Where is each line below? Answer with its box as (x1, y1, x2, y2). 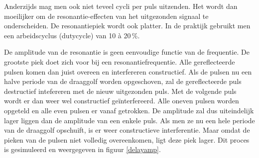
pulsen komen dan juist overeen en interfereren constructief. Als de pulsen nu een (4, 66, 252, 77)
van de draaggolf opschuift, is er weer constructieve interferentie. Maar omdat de (4, 125, 250, 135)
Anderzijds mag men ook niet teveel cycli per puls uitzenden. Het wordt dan (4, 1, 238, 11)
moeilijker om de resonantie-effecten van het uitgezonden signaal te (4, 10, 209, 21)
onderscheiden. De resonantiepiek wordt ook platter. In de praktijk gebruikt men (4, 20, 251, 31)
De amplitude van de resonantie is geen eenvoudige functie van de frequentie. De (4, 47, 250, 57)
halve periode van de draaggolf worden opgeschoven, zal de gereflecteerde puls (4, 76, 242, 86)
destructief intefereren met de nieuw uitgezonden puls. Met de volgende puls (4, 85, 237, 96)
